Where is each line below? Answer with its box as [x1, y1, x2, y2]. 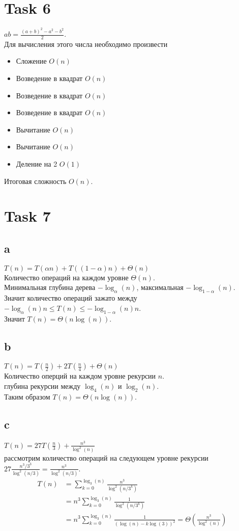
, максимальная [136, 282, 184, 293]
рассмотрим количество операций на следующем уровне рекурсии [4, 452, 208, 463]
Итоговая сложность [4, 175, 67, 186]
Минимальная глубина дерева [4, 282, 96, 293]
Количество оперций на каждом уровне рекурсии [4, 370, 156, 381]
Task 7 [4, 205, 51, 226]
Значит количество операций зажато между [4, 293, 137, 303]
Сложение [16, 56, 47, 66]
